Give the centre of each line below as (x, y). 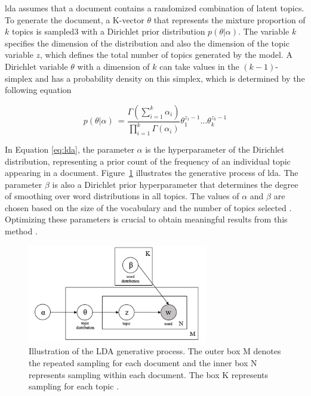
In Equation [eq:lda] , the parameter (70, 149)
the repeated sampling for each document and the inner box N (143, 362)
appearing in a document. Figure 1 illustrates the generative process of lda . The (152, 173)
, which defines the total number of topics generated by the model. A (167, 55)
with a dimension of (113, 66)
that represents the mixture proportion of (230, 19)
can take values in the (199, 66)
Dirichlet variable (36, 66)
